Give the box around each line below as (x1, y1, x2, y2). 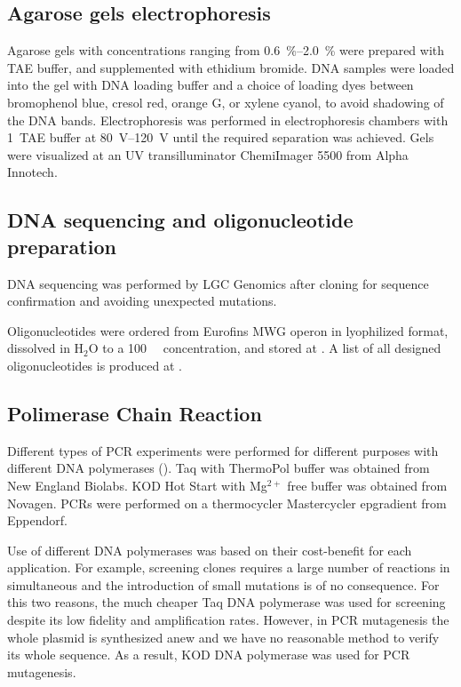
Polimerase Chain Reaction (7, 399, 262, 427)
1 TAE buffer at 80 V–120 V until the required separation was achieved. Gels (7, 128, 434, 147)
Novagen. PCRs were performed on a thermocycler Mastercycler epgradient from (7, 493, 447, 512)
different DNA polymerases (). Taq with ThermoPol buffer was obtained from (7, 459, 430, 477)
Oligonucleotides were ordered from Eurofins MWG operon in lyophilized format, (7, 321, 449, 340)
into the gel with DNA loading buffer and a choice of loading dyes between (7, 76, 414, 94)
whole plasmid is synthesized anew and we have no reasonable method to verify (7, 627, 440, 646)
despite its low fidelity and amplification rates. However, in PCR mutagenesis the (7, 611, 449, 629)
